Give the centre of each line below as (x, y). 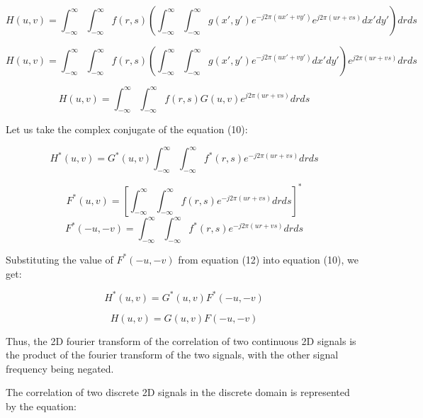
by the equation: (41, 406)
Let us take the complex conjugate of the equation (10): (127, 129)
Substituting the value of (60, 259)
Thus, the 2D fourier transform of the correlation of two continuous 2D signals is (181, 340)
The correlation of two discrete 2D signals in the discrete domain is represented (178, 392)
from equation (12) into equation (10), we (268, 259)
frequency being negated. (60, 368)
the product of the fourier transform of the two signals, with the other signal (172, 355)
